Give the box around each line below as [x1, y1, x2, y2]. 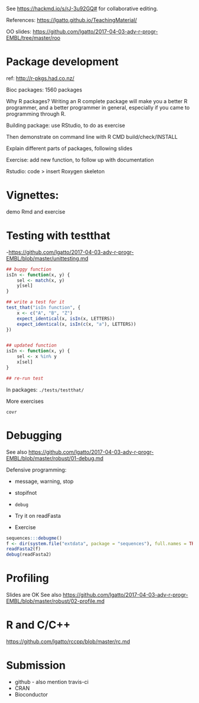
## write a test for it [6, 299, 65, 305]
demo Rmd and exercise [6, 208, 66, 215]
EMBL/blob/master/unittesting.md [6, 255, 89, 262]
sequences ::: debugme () [6, 535, 62, 541]
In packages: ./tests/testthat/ [6, 386, 84, 393]
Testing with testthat [6, 229, 111, 243]
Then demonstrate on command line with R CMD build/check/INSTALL [6, 133, 178, 140]
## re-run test [6, 375, 44, 381]
